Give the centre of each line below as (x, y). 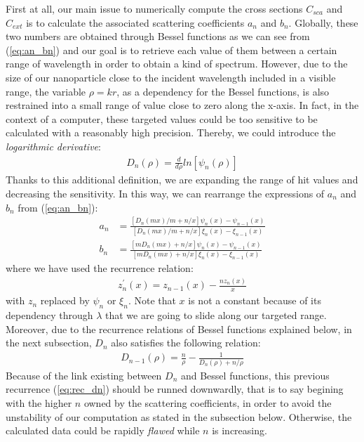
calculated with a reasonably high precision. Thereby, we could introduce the (171, 132)
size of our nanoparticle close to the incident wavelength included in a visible (171, 77)
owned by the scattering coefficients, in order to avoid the (208, 402)
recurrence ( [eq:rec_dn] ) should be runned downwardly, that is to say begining (175, 389)
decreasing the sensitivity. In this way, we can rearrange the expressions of (165, 193)
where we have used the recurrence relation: (100, 268)
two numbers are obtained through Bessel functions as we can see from (158, 36)
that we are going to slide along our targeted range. (216, 315)
